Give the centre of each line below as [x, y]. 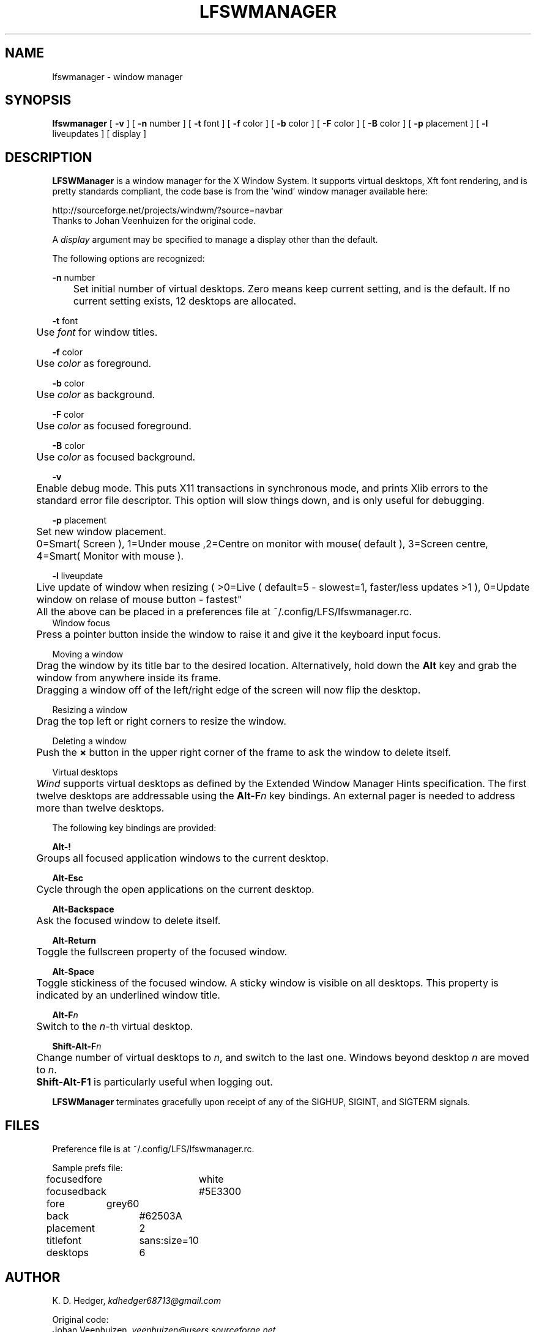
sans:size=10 [169, 1241]
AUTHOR [33, 1277]
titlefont [64, 1241]
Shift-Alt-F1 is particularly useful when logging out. [154, 1082]
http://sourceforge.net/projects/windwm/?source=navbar [168, 210]
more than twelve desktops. [100, 808]
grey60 [123, 1204]
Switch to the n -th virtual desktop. [115, 1027]
